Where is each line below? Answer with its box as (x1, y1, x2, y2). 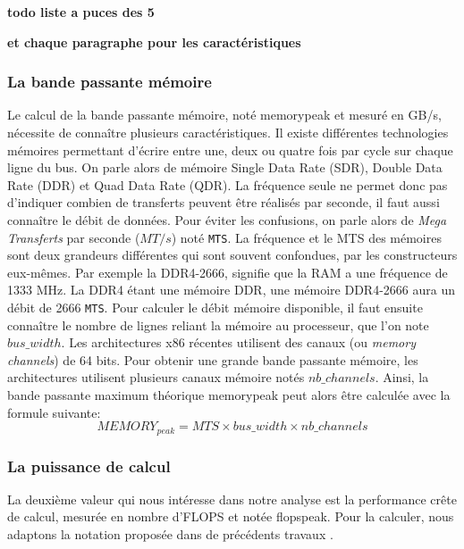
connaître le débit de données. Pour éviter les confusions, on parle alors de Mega (7, 210, 447, 229)
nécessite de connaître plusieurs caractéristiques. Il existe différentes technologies (7, 123, 449, 141)
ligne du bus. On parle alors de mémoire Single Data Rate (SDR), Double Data (7, 158, 443, 177)
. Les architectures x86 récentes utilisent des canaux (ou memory (61, 333, 416, 352)
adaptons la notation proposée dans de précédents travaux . (7, 525, 333, 544)
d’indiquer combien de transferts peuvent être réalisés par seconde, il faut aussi (7, 193, 440, 212)
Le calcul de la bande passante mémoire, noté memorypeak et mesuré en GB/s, (7, 105, 442, 124)
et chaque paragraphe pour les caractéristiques (7, 32, 301, 51)
